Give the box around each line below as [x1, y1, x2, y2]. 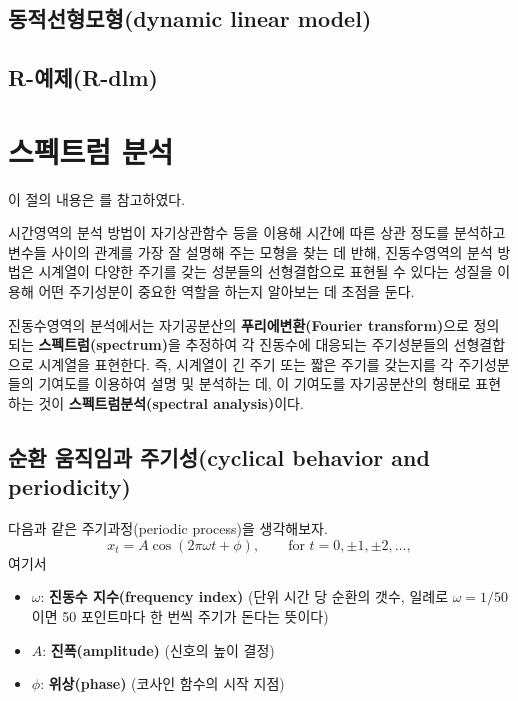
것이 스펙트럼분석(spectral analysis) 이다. [38, 393, 304, 414]
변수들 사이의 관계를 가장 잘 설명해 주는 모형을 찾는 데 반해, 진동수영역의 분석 [8, 241, 493, 262]
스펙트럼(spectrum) [38, 334, 168, 355]
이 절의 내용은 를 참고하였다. [8, 188, 186, 209]
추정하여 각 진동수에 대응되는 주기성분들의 [185, 334, 449, 355]
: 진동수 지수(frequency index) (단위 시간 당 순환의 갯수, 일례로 [40, 586, 449, 607]
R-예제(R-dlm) [8, 62, 158, 93]
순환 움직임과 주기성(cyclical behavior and [8, 442, 430, 473]
